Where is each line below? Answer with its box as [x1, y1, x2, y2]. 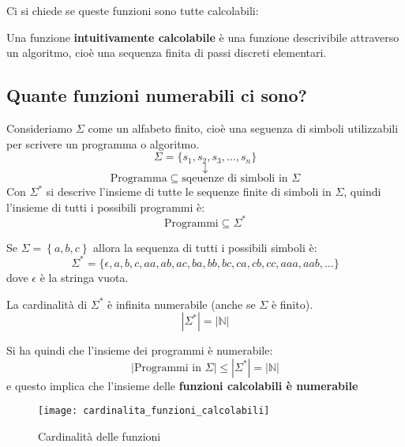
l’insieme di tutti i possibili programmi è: [6, 198, 205, 215]
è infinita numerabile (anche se [107, 295, 256, 312]
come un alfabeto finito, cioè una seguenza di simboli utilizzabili [88, 119, 399, 136]
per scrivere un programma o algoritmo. [6, 135, 200, 152]
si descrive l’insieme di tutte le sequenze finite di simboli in [46, 183, 332, 200]
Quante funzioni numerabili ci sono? [6, 83, 308, 107]
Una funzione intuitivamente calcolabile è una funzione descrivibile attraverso [6, 28, 399, 45]
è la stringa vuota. [39, 269, 129, 285]
